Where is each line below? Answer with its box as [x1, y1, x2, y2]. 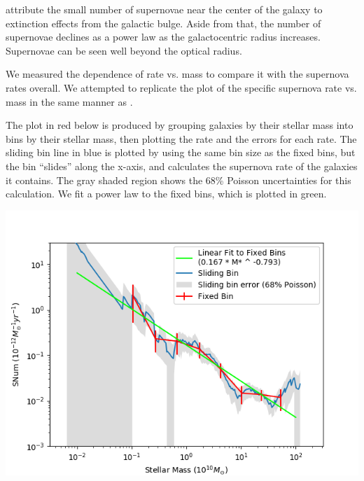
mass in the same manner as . [6, 94, 133, 109]
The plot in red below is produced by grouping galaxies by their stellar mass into [6, 118, 353, 132]
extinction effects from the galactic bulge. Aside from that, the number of [6, 15, 321, 30]
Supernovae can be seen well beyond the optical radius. [6, 43, 242, 57]
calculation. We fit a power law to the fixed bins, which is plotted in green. [6, 186, 327, 201]
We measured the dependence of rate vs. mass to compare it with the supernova [6, 67, 349, 81]
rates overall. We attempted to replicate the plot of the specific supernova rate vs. [6, 80, 357, 95]
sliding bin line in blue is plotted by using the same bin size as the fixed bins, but [6, 145, 356, 160]
